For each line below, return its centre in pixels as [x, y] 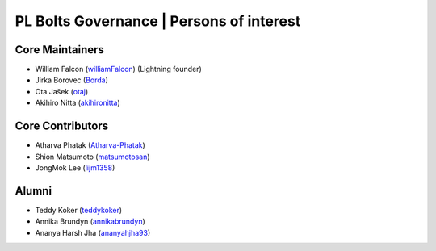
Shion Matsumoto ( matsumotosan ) [92, 157]
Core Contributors [62, 126]
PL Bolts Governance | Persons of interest [158, 21]
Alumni [34, 191]
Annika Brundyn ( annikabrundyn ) [90, 221]
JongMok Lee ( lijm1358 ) [75, 167]
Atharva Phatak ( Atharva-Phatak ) [90, 145]
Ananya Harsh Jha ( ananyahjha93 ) [93, 232]
